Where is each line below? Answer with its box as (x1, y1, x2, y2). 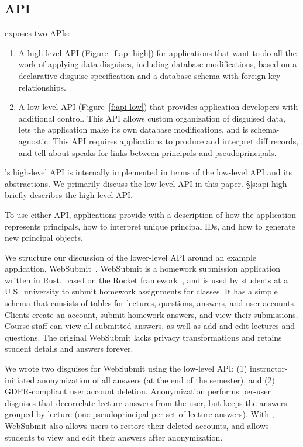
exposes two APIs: (5, 27, 70, 39)
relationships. (18, 81, 66, 93)
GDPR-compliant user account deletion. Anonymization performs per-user (5, 385, 271, 397)
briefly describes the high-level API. (5, 189, 133, 201)
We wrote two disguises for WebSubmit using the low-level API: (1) (5, 362, 247, 375)
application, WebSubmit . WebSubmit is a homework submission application (5, 262, 280, 275)
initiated (5, 373, 35, 386)
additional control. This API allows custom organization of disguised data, (18, 112, 285, 124)
